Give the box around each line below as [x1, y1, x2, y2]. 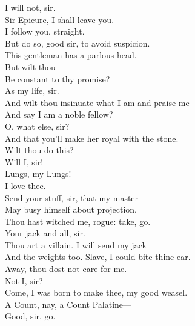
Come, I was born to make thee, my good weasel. [5, 286, 188, 299]
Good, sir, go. [5, 310, 56, 322]
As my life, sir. [5, 84, 59, 97]
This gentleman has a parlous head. [5, 48, 137, 61]
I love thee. [5, 179, 46, 191]
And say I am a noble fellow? [5, 108, 113, 121]
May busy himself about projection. [5, 203, 137, 216]
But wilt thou [5, 60, 56, 73]
